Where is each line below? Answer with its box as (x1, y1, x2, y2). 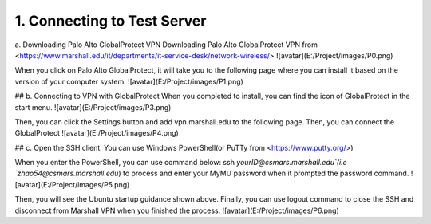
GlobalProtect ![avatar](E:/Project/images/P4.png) (14, 128, 179, 138)
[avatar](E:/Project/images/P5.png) (14, 179, 130, 189)
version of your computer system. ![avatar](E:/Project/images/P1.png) (14, 77, 243, 86)
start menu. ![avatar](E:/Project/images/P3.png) (14, 102, 172, 112)
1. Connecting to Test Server (14, 12, 207, 29)
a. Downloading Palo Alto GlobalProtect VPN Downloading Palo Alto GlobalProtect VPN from (14, 40, 318, 49)
